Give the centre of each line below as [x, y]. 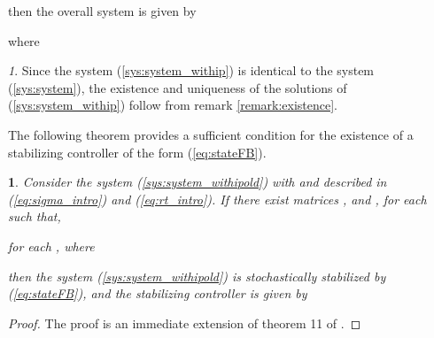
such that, [35, 216]
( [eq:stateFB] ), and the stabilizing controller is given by [158, 293]
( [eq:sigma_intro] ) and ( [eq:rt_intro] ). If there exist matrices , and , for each [217, 199]
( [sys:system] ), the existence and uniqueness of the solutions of [178, 87]
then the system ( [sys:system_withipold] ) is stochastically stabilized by [197, 276]
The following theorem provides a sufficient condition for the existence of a [211, 134]
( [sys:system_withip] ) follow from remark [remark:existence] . [173, 105]
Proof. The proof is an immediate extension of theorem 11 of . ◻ [185, 323]
